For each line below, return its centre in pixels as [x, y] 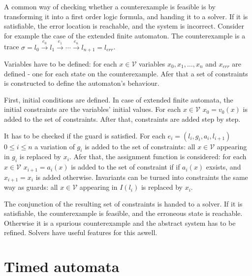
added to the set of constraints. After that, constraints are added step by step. [122, 119]
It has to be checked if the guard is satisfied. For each [85, 135]
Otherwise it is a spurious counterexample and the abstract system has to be [120, 223]
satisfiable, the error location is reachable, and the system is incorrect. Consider [124, 26]
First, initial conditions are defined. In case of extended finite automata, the [119, 99]
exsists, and [223, 167]
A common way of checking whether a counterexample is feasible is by [110, 6]
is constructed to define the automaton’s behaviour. [82, 83]
